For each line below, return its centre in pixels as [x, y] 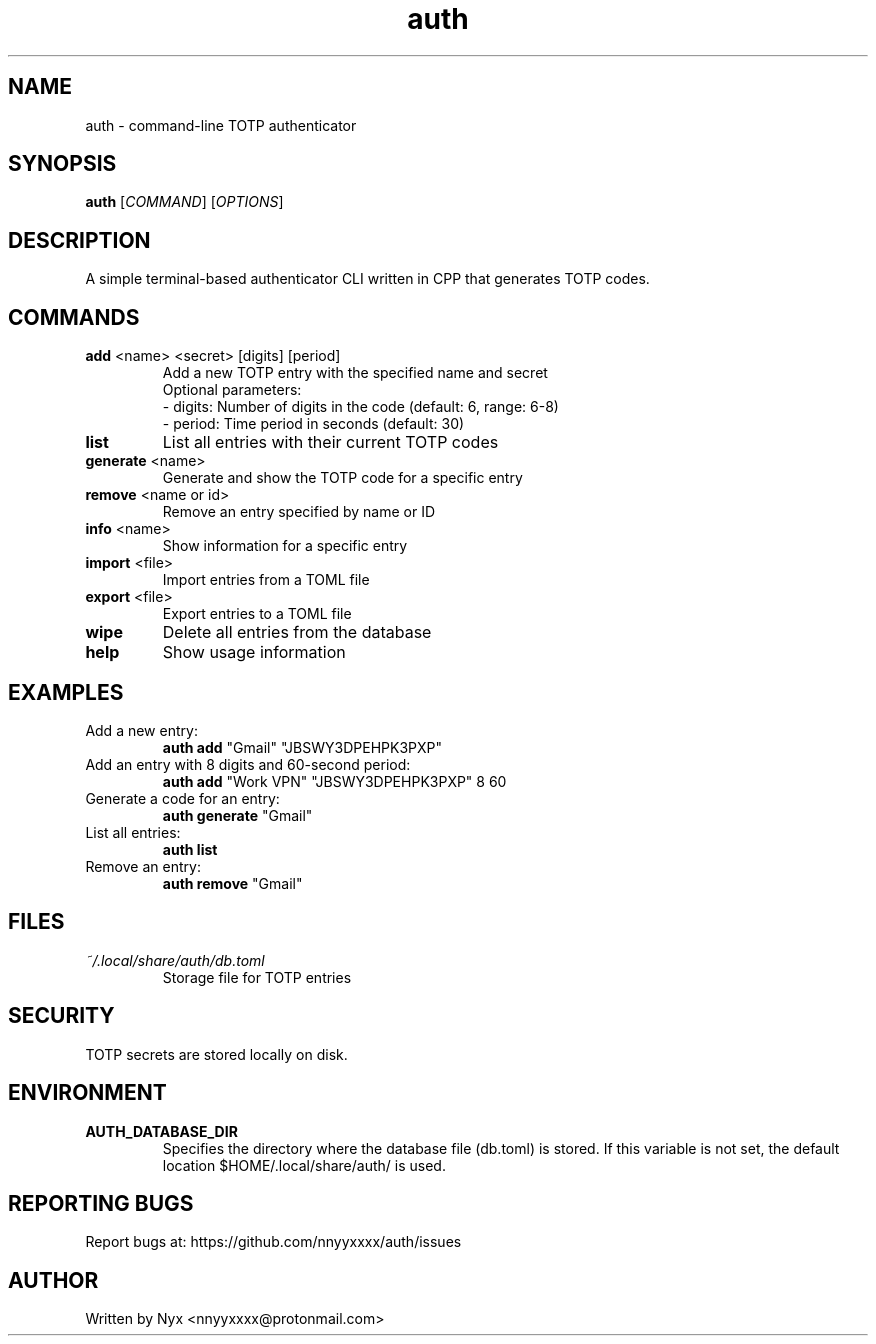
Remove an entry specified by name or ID [299, 512]
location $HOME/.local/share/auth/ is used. [304, 1165]
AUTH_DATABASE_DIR [161, 1131]
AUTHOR [53, 1280]
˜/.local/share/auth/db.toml [175, 960]
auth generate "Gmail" [237, 815]
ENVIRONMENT [87, 1093]
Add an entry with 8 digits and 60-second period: [248, 764]
